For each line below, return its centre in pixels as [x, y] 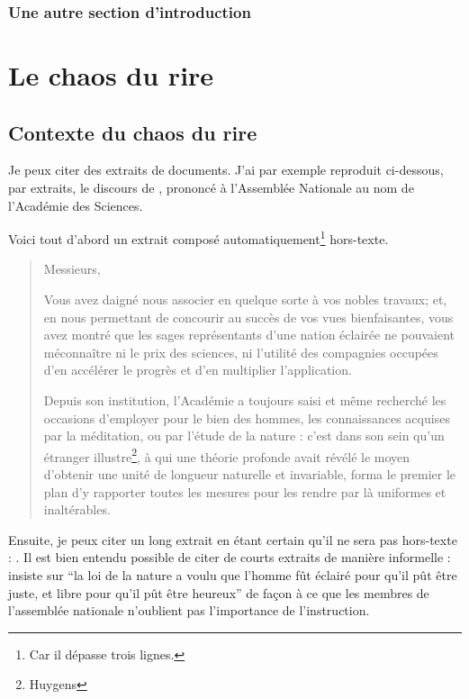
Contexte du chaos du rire [133, 132]
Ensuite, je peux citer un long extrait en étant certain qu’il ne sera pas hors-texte [233, 539]
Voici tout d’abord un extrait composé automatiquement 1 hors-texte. [198, 237]
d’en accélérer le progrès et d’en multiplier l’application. [198, 370]
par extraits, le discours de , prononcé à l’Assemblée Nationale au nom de [211, 188]
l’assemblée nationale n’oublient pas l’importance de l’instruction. [189, 610]
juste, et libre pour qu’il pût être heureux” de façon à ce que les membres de [219, 592]
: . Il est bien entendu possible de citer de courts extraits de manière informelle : [230, 557]
